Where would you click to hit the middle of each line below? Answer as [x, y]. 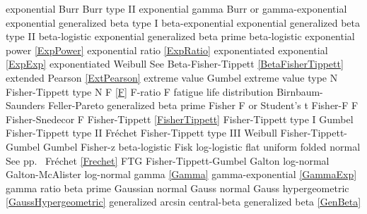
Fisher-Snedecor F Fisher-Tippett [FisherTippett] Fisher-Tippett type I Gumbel [180, 119]
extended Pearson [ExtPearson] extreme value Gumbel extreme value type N [172, 77]
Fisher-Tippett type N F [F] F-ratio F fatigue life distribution [140, 91]
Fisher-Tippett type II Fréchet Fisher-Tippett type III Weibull [141, 133]
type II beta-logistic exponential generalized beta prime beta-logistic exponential [180, 36]
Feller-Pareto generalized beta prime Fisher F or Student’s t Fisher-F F [203, 105]
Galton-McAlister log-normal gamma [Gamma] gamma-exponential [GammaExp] [181, 174]
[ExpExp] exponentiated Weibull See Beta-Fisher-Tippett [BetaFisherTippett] [175, 64]
